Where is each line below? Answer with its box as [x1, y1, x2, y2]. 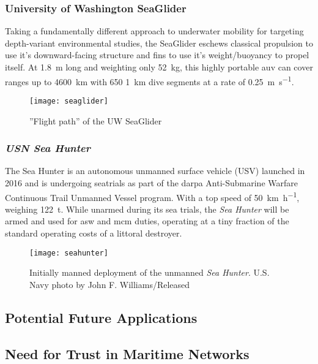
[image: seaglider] [29, 96, 108, 105]
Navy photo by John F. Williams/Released [29, 278, 190, 290]
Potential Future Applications [5, 308, 198, 327]
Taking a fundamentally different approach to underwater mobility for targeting [5, 25, 304, 37]
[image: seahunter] [29, 248, 108, 257]
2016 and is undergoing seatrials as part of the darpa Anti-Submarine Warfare [5, 176, 298, 189]
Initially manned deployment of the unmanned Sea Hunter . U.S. [29, 266, 270, 279]
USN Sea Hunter [5, 140, 91, 156]
